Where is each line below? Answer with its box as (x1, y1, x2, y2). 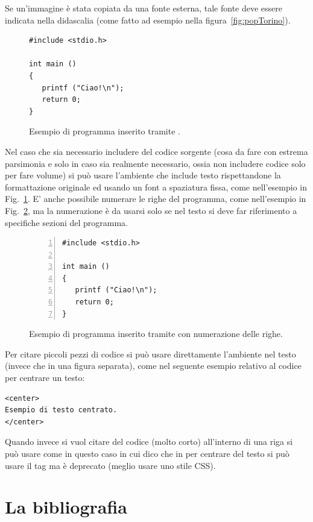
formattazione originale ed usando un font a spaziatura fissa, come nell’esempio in (5, 180, 308, 193)
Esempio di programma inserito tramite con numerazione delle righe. (29, 327, 283, 340)
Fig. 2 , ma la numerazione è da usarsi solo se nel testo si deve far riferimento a (5, 204, 297, 216)
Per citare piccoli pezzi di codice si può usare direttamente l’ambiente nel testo (5, 347, 296, 360)
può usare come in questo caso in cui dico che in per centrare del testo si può (5, 447, 289, 459)
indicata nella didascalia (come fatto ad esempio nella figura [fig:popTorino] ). (5, 13, 291, 26)
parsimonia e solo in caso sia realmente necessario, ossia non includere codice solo (5, 157, 306, 169)
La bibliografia (5, 494, 128, 519)
